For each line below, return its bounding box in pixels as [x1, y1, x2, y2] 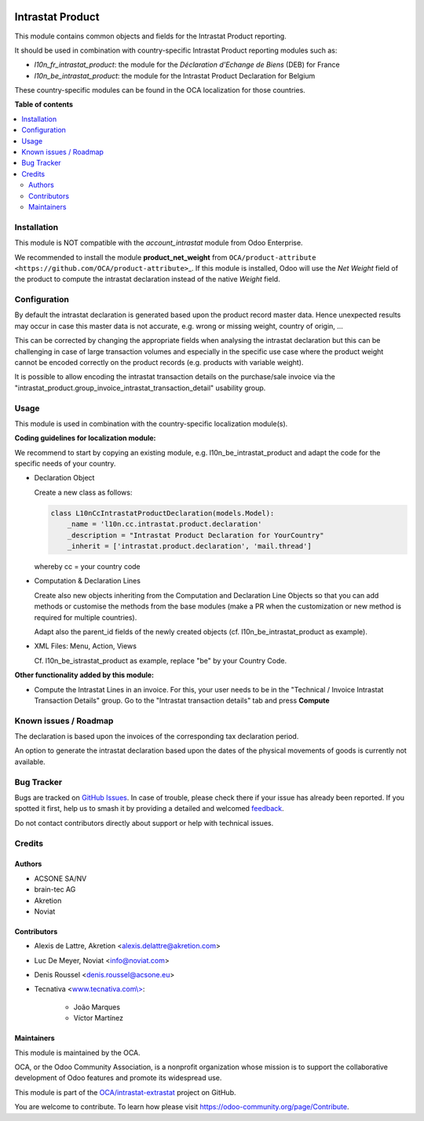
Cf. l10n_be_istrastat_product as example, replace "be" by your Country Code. [34, 655, 287, 665]
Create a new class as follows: [34, 487, 133, 497]
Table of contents [14, 100, 74, 109]
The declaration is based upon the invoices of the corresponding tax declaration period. [14, 732, 299, 741]
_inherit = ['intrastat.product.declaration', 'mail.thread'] [67, 542, 312, 551]
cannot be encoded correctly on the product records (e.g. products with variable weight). [14, 358, 304, 367]
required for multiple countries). [34, 612, 137, 622]
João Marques [73, 1002, 121, 1012]
